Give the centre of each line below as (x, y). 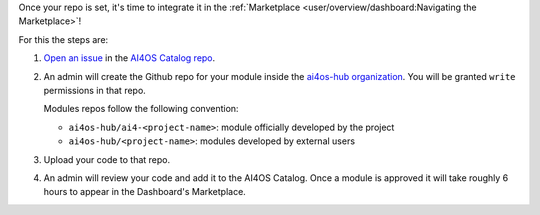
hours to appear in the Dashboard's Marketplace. (145, 192)
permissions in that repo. (95, 90)
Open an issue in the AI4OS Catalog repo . (129, 58)
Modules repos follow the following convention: (141, 109)
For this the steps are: (63, 39)
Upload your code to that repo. (107, 159)
